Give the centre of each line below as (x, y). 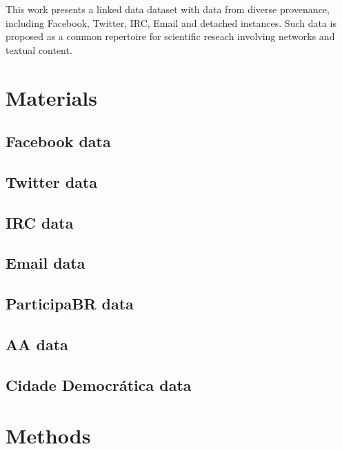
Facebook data (58, 141)
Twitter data (52, 181)
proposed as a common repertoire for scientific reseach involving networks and (170, 36)
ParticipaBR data (70, 304)
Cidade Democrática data (99, 384)
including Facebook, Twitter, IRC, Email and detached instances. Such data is (171, 22)
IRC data (40, 222)
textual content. (39, 49)
